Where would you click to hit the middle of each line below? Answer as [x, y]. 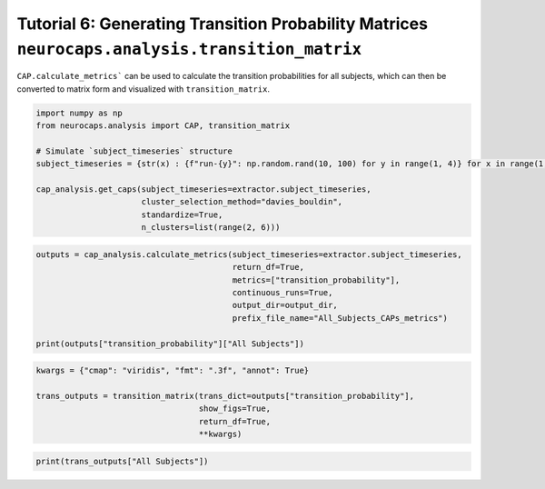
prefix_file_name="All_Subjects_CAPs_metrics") [340, 318]
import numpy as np [79, 113]
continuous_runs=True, [282, 292]
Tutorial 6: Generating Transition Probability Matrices [223, 24]
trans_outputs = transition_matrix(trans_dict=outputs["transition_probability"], [225, 396]
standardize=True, [182, 215]
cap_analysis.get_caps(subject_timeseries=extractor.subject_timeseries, [203, 190]
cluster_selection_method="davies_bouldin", [242, 202]
